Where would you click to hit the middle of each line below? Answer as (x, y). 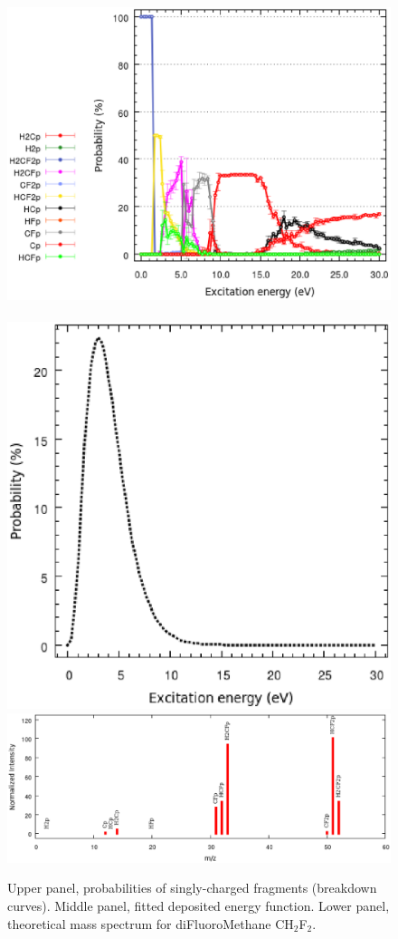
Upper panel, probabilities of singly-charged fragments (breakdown (192, 888)
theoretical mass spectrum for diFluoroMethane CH (151, 923)
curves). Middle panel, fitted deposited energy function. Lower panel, (199, 906)
